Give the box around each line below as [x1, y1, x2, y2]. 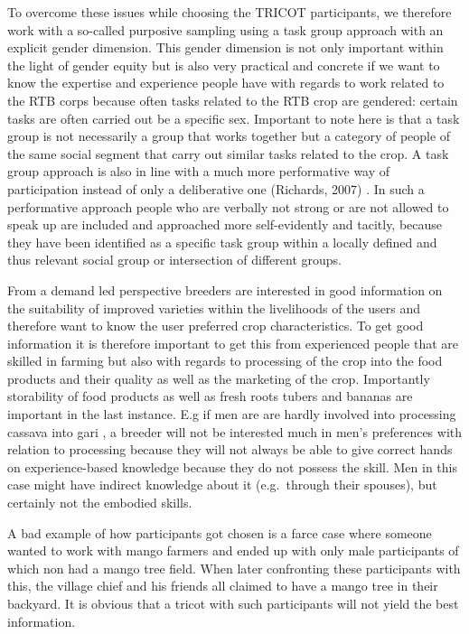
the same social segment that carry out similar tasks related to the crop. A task [7, 144, 449, 163]
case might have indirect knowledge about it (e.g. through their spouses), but [7, 475, 437, 494]
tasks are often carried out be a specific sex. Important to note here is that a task [7, 108, 460, 127]
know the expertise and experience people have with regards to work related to [7, 73, 445, 92]
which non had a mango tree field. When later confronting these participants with [7, 558, 461, 577]
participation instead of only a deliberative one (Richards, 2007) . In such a [7, 179, 425, 198]
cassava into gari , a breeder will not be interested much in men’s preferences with [7, 422, 463, 441]
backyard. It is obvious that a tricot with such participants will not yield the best [7, 594, 459, 612]
